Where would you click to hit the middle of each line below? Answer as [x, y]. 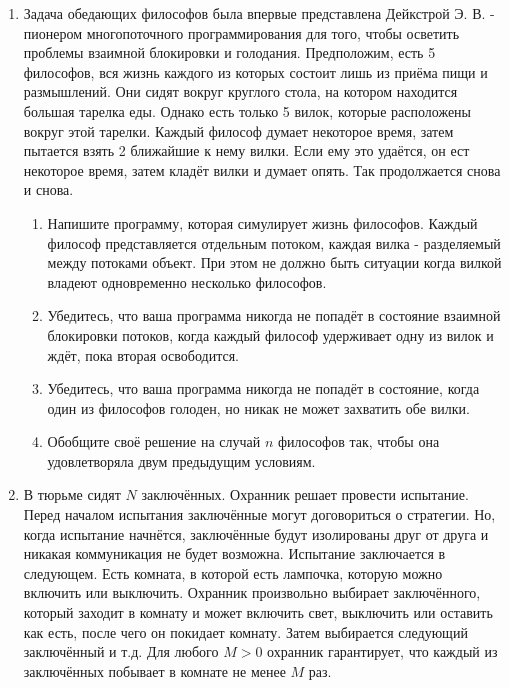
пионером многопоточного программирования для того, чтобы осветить [241, 32]
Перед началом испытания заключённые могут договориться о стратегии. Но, [259, 514]
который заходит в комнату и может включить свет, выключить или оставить [258, 612]
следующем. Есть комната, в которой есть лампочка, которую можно [233, 572]
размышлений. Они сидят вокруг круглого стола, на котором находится [240, 91]
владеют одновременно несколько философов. [187, 281]
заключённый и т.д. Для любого [121, 651]
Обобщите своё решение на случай [154, 441]
